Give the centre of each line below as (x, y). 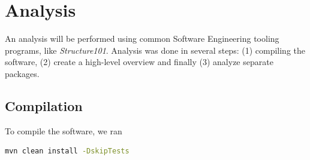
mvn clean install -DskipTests (67, 151)
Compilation (44, 105)
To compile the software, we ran (64, 130)
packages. (22, 73)
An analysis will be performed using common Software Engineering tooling (142, 39)
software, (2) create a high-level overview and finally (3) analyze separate (139, 62)
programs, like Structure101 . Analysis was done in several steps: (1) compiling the (155, 50)
